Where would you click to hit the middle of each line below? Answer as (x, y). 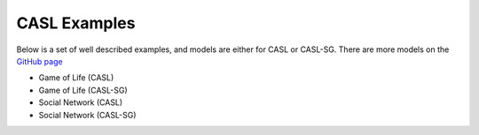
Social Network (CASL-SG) (87, 115)
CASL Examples (76, 23)
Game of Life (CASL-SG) (83, 90)
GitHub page (39, 61)
